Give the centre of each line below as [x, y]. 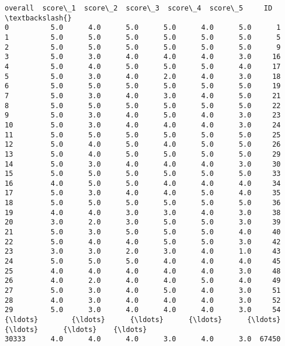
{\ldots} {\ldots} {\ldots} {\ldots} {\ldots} [143, 320]
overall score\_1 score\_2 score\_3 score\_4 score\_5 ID [139, 8]
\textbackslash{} [38, 18]
